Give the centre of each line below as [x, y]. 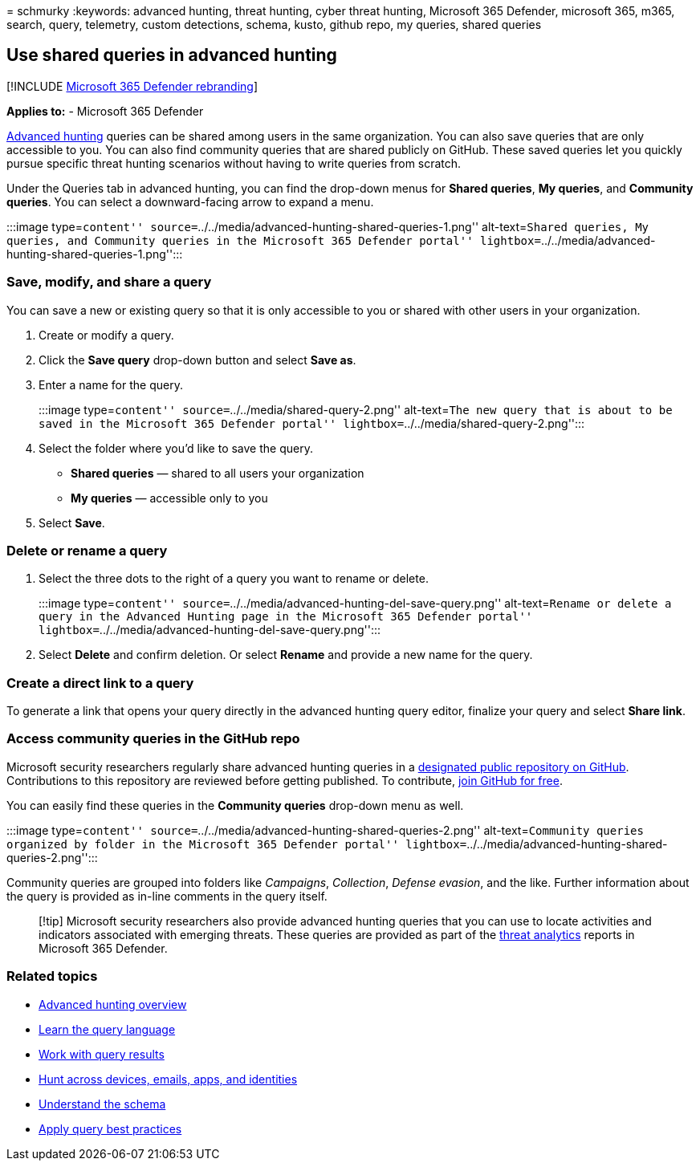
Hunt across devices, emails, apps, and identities [168, 1079]
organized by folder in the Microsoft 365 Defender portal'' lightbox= [237, 844]
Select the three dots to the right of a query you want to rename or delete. [234, 579]
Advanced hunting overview [113, 1004]
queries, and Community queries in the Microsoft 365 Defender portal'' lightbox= [274, 240]
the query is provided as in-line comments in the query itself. [167, 896]
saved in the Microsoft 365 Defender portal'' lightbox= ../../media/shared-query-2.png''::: [312, 423]
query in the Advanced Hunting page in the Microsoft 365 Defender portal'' [286, 617]
